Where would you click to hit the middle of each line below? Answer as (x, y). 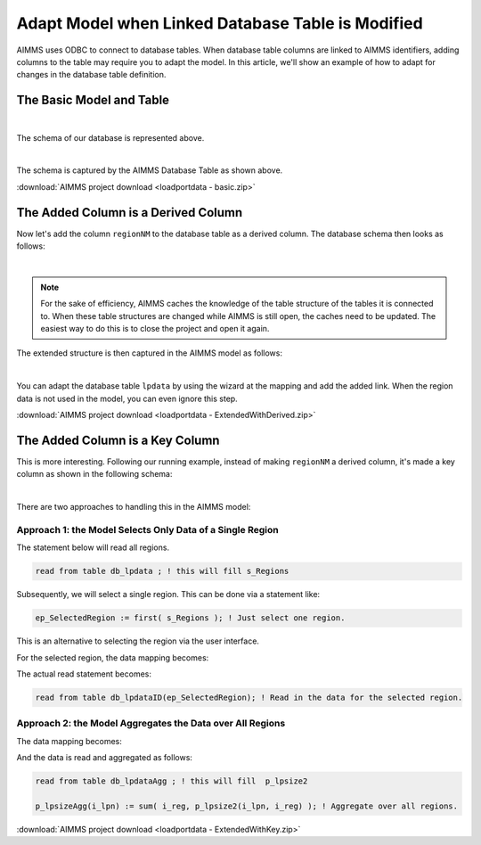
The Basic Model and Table (93, 100)
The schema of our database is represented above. (110, 137)
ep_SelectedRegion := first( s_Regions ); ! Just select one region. (190, 618)
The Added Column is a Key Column (118, 440)
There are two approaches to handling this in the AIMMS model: (134, 507)
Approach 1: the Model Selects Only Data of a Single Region (148, 529)
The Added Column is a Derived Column (130, 213)
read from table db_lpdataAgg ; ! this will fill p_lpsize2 (171, 781)
